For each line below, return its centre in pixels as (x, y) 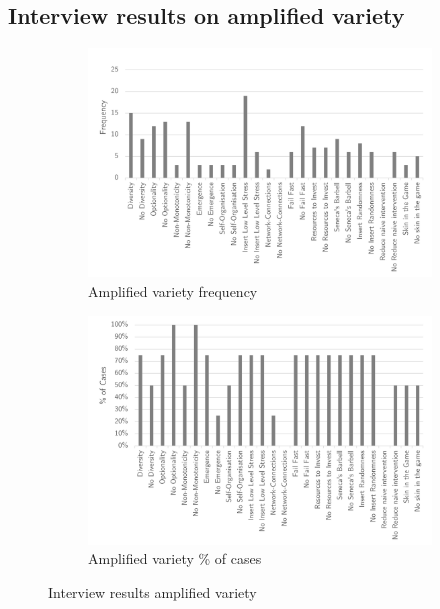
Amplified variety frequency (173, 290)
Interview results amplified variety (152, 591)
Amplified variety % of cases (175, 558)
